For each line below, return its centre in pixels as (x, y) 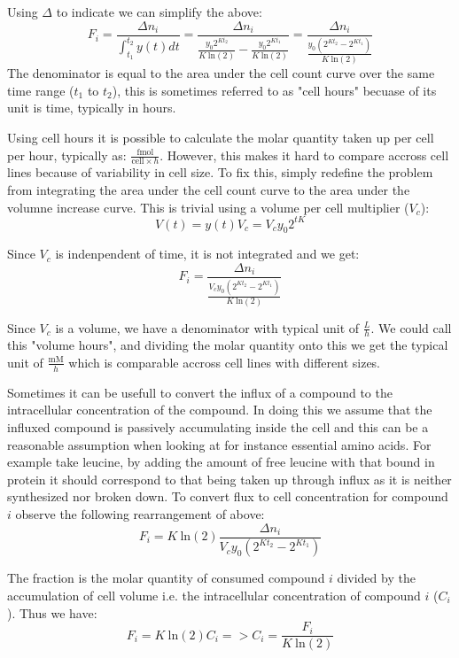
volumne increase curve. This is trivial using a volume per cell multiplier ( (208, 207)
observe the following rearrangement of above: (140, 513)
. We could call (411, 327)
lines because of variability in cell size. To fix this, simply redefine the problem (220, 172)
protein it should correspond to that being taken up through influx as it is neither (229, 479)
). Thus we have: (52, 612)
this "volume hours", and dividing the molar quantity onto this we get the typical (228, 345)
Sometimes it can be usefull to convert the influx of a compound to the (200, 392)
